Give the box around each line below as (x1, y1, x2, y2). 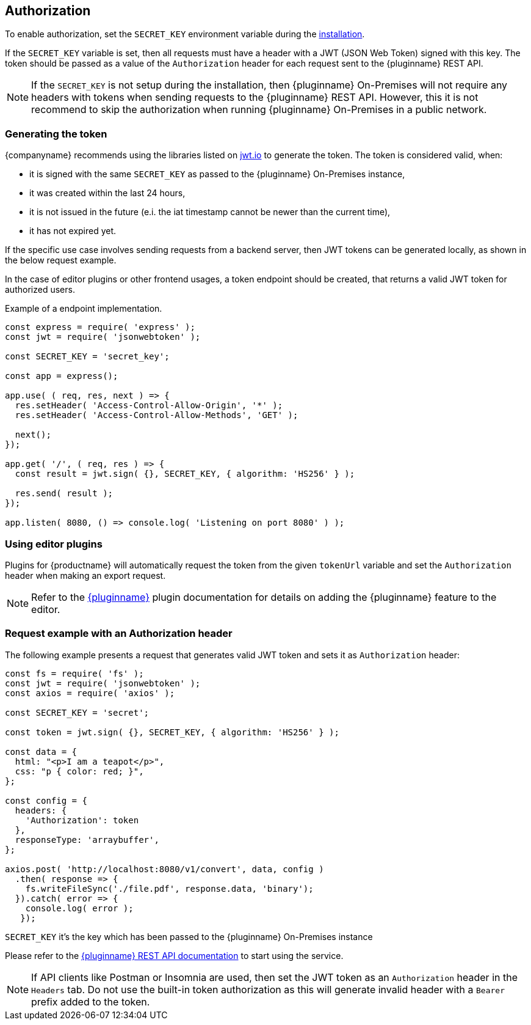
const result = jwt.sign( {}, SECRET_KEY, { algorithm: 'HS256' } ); (15, 469, 355, 479)
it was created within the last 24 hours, (29, 188, 186, 199)
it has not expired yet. (29, 226, 117, 237)
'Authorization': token (25, 815, 139, 825)
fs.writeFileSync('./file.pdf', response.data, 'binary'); (25, 883, 314, 894)
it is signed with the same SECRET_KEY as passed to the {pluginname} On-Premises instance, (29, 169, 405, 180)
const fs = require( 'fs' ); (5, 668, 144, 678)
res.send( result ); (15, 488, 114, 499)
